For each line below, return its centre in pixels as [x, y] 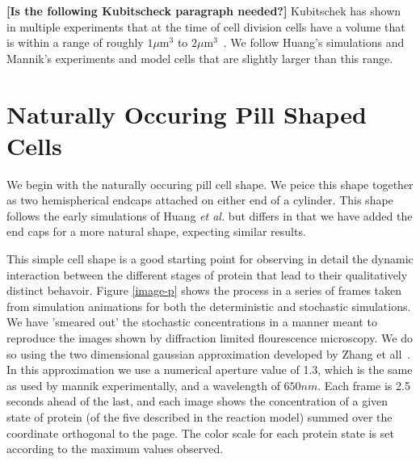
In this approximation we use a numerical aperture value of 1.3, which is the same [210, 370]
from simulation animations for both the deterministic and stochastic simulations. [209, 306]
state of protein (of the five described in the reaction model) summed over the [199, 417]
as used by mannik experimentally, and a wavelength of [143, 385]
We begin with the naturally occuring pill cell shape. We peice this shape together [210, 184]
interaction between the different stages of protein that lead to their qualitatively [207, 274]
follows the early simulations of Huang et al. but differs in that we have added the [210, 215]
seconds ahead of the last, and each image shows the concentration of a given [197, 401]
